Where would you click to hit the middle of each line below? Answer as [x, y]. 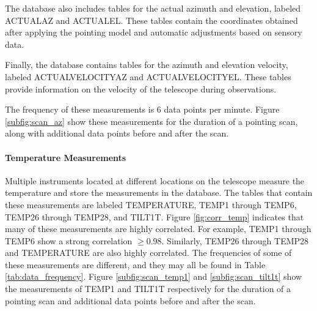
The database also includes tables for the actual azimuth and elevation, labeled [153, 8]
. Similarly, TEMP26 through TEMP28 [235, 240]
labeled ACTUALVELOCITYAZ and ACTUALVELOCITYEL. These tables [148, 76]
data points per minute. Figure [222, 109]
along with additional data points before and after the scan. [117, 133]
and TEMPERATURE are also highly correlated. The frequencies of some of [148, 253]
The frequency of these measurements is [80, 109]
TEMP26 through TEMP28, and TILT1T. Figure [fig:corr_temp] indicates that [155, 216]
